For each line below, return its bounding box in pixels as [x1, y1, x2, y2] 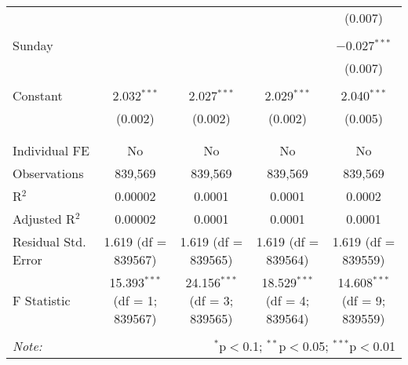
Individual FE [13, 141, 89, 159]
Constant [13, 86, 63, 104]
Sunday [13, 36, 53, 54]
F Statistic [13, 291, 71, 309]
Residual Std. [13, 232, 86, 250]
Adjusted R [13, 210, 75, 228]
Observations [13, 164, 84, 182]
